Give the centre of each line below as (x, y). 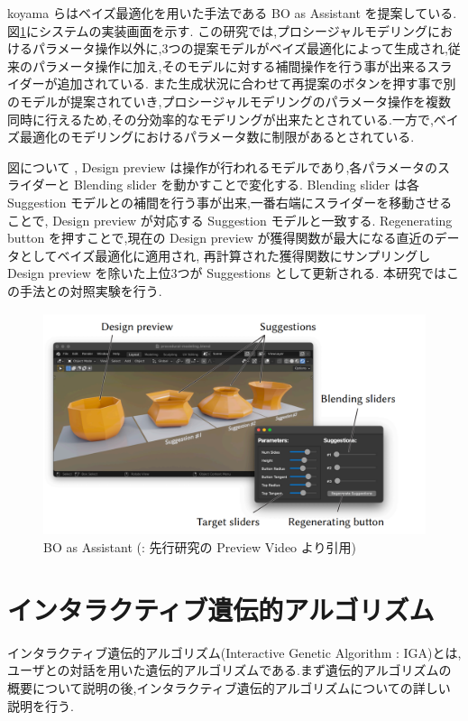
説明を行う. (41, 705)
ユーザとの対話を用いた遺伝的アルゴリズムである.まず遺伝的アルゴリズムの (229, 670)
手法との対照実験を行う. (91, 290)
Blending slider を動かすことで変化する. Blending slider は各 (247, 185)
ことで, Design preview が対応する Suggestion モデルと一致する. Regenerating (230, 220)
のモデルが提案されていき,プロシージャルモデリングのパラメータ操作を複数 (229, 101)
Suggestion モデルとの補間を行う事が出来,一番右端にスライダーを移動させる (230, 202)
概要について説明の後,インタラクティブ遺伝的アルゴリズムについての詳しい (229, 687)
